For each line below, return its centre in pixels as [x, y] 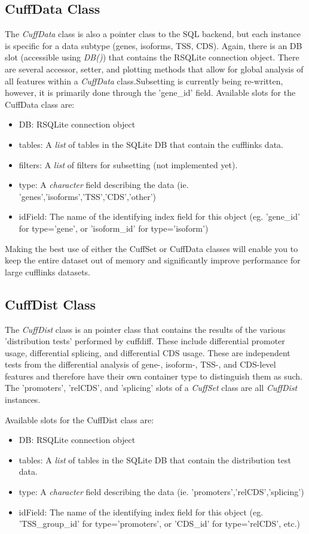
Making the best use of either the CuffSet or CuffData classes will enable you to [152, 248]
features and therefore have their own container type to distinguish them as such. [154, 376]
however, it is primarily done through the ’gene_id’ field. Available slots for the [150, 92]
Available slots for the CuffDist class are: [79, 419]
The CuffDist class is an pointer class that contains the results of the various [145, 329]
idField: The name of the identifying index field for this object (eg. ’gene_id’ [159, 216]
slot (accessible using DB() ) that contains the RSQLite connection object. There [152, 57]
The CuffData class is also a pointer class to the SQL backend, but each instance [153, 34]
